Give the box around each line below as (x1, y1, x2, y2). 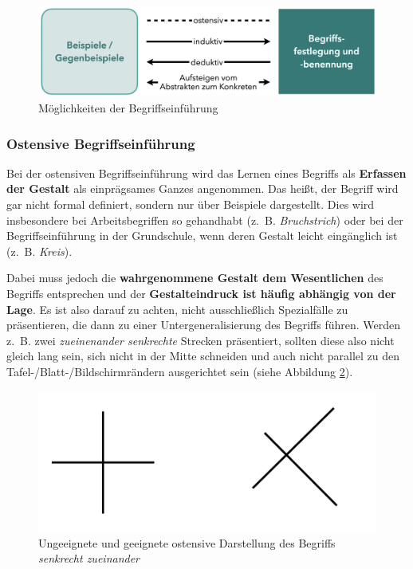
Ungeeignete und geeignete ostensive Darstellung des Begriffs (38, 534, 336, 551)
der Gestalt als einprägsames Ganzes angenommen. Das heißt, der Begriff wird (6, 180, 399, 197)
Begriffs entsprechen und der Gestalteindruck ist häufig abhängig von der (6, 285, 396, 302)
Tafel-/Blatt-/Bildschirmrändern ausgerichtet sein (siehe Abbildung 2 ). (6, 363, 353, 379)
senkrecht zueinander (38, 550, 140, 567)
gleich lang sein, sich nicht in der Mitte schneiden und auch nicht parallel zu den (6, 347, 400, 364)
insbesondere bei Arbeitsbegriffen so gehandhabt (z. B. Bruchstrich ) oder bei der (6, 211, 403, 228)
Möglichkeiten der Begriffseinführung (38, 100, 218, 116)
